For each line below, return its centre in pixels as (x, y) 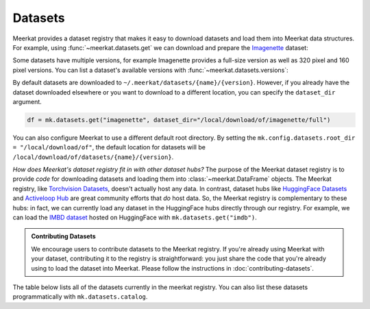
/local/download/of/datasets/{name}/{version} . (93, 157)
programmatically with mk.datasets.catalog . (80, 297)
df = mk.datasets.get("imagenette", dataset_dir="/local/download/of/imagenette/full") (179, 120)
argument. (27, 101)
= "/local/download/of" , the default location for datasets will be (109, 147)
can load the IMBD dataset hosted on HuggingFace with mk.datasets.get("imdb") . (135, 217)
